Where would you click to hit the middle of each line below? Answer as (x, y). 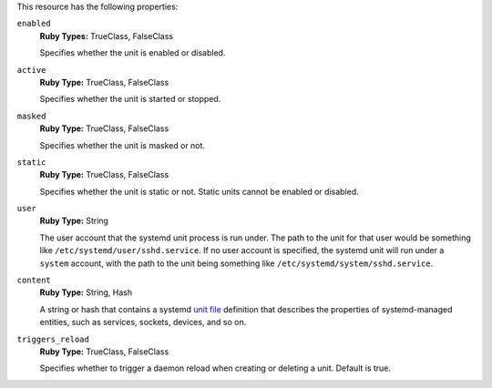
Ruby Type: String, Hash (86, 292)
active (31, 70)
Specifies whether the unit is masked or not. (122, 145)
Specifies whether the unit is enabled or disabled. (133, 53)
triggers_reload (53, 339)
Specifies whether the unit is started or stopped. (130, 99)
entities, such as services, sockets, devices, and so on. (143, 322)
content (34, 281)
